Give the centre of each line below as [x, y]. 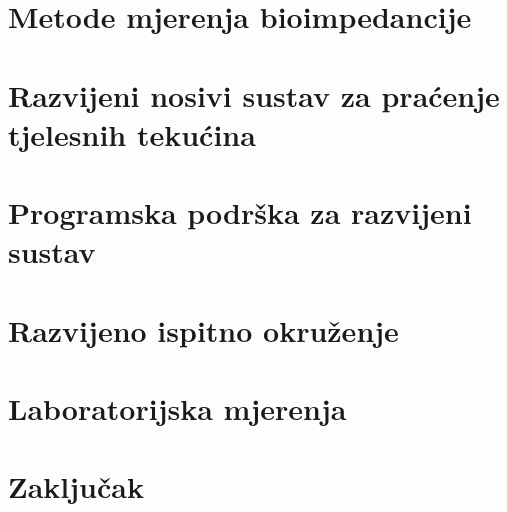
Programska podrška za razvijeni [240, 212]
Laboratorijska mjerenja [177, 408]
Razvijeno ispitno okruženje [203, 329]
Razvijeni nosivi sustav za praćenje [254, 94]
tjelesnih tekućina [132, 133]
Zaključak [76, 486]
